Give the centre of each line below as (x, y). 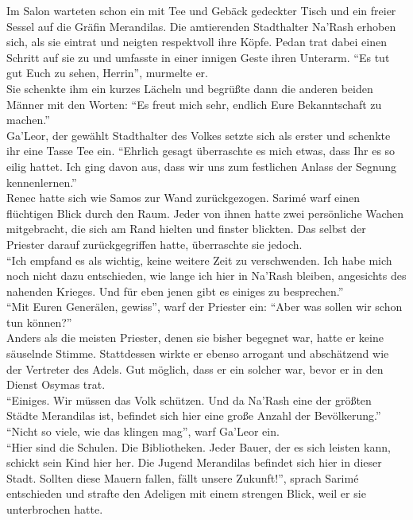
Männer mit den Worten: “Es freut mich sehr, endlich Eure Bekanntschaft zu (194, 104)
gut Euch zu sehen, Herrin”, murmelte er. (107, 73)
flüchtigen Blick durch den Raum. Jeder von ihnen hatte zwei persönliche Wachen (205, 213)
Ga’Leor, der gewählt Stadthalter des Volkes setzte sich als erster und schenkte (199, 135)
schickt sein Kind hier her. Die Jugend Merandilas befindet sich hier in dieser (194, 462)
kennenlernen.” (42, 182)
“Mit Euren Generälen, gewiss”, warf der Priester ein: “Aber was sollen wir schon (205, 307)
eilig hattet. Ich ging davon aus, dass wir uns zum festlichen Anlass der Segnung (201, 166)
